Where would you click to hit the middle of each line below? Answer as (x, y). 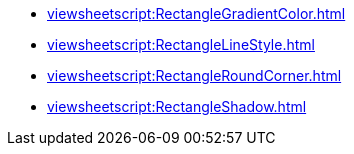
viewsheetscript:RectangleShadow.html (177, 106)
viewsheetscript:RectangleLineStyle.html (181, 44)
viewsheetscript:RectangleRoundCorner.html (194, 75)
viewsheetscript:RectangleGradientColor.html (196, 13)
